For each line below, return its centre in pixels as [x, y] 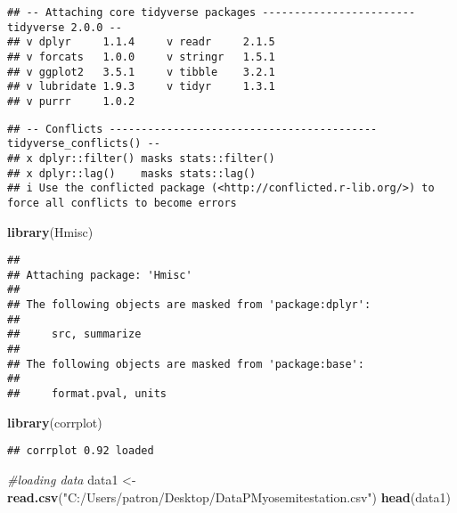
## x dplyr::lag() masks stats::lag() [132, 173]
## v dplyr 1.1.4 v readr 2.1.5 [141, 42]
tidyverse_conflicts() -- [84, 144]
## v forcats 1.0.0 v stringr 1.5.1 [141, 57]
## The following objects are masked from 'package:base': [186, 364]
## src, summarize [74, 334]
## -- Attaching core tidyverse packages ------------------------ [212, 12]
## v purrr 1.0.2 [71, 101]
